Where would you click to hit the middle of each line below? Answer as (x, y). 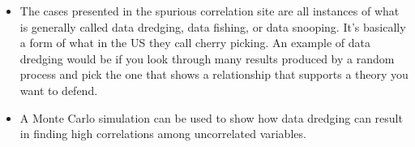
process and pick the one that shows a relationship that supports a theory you (214, 74)
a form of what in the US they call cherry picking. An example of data (195, 43)
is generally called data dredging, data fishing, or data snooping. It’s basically (213, 26)
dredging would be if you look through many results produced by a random (207, 58)
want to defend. (59, 90)
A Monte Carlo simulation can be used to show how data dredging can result (211, 117)
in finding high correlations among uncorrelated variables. (163, 134)
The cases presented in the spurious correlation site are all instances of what (210, 11)
